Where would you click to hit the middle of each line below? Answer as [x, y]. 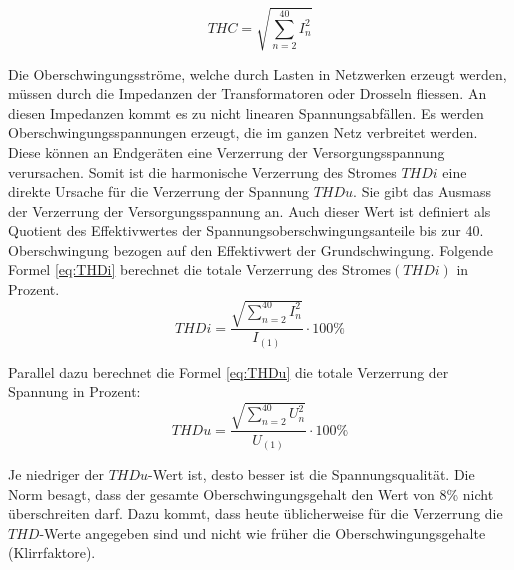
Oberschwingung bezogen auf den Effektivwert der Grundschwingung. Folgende [251, 249]
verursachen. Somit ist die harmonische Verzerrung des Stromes [202, 171]
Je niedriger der [56, 474]
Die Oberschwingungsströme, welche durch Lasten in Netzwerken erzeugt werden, [257, 73]
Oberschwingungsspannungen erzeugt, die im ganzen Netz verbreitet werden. [243, 132]
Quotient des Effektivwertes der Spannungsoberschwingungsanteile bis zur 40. [246, 230]
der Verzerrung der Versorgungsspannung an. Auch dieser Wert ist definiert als [249, 210]
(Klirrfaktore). [52, 552]
